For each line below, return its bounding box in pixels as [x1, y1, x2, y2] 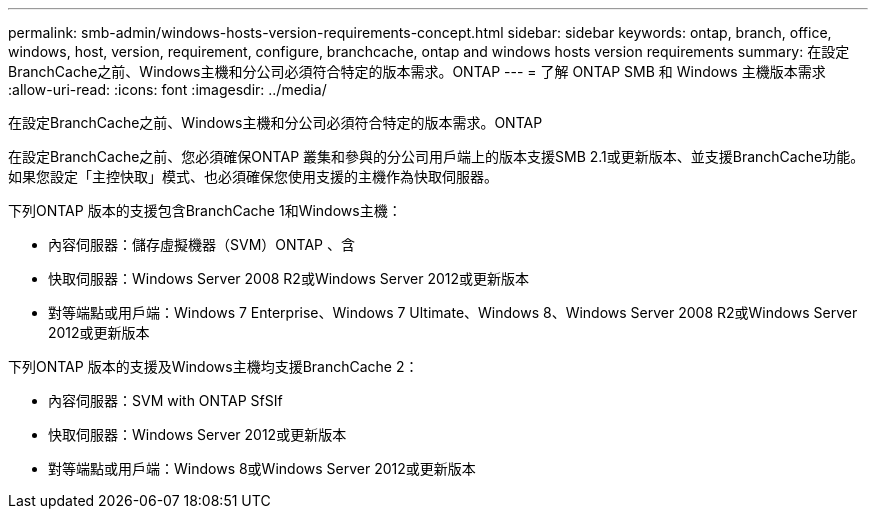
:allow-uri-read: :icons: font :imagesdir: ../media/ [8, 81, 327, 98]
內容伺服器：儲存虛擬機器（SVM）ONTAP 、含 [48, 236, 355, 253]
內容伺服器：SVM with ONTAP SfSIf [48, 392, 283, 409]
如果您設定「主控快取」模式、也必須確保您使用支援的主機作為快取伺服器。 [8, 168, 498, 185]
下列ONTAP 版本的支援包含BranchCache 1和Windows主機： [8, 202, 402, 219]
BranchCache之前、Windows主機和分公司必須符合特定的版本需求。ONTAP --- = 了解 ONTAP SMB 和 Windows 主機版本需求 [8, 63, 826, 80]
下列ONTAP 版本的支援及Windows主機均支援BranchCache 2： [8, 358, 419, 375]
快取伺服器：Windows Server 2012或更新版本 [48, 426, 347, 443]
